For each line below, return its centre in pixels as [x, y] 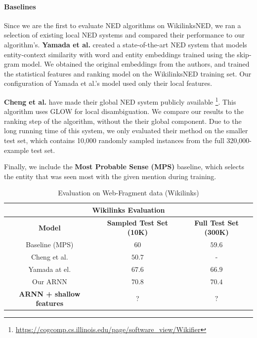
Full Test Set [216, 222]
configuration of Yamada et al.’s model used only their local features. [108, 83]
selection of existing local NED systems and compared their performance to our [125, 35]
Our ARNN [50, 281]
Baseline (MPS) [50, 244]
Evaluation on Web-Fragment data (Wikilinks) [128, 193]
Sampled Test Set [137, 222]
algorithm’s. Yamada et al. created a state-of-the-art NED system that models [126, 44]
